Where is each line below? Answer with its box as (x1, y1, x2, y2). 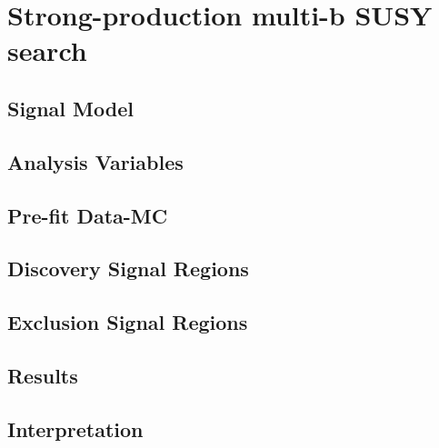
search (7, 32, 87, 69)
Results (7, 361, 78, 389)
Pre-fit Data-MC (7, 201, 168, 229)
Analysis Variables (7, 147, 184, 175)
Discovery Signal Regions (7, 254, 249, 283)
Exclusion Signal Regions (7, 308, 248, 336)
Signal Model (7, 94, 134, 122)
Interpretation (7, 414, 144, 443)
